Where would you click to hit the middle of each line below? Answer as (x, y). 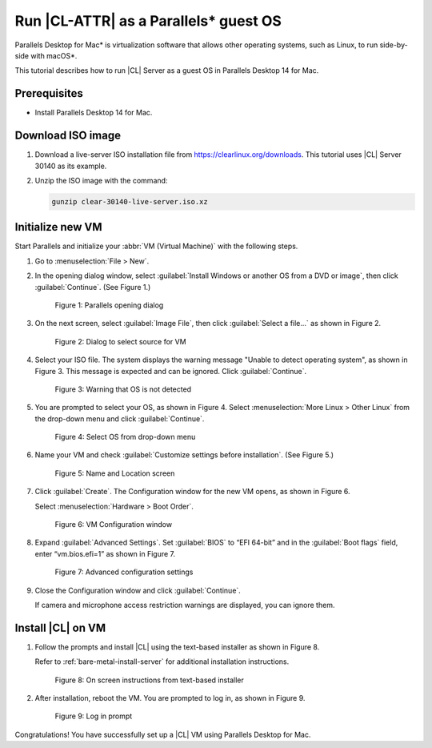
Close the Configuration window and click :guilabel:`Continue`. (138, 590)
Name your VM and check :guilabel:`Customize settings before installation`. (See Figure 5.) (184, 455)
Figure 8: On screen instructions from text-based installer (149, 680)
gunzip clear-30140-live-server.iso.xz (130, 201)
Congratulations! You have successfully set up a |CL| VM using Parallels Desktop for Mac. (163, 734)
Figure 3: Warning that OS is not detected (123, 389)
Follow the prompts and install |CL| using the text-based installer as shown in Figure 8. (177, 647)
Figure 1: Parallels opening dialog (109, 305)
